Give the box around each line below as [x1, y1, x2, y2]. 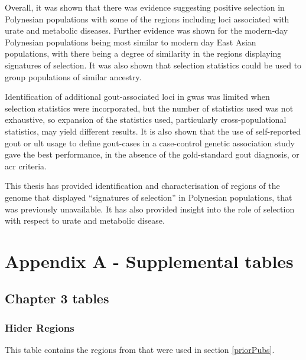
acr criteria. [5, 159, 47, 172]
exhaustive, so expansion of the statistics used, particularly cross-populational [5, 113, 287, 126]
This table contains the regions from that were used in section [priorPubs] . [5, 343, 275, 356]
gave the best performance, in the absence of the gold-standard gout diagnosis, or [5, 148, 300, 161]
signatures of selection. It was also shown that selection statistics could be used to [5, 58, 302, 71]
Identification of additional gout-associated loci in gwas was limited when [5, 90, 270, 103]
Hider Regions [5, 320, 74, 335]
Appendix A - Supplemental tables [5, 248, 294, 273]
